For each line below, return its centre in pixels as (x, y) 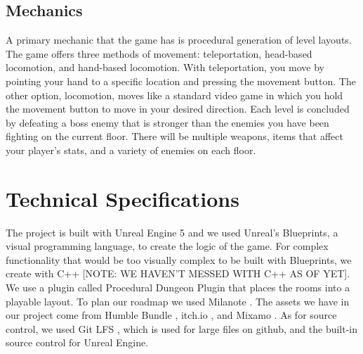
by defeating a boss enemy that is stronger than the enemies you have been (167, 122)
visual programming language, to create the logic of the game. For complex (167, 246)
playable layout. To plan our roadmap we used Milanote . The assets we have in (178, 301)
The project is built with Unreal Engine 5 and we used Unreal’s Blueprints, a (172, 232)
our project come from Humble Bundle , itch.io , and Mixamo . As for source (171, 315)
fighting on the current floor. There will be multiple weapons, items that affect (174, 136)
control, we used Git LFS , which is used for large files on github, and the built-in (182, 328)
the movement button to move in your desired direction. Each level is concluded (178, 109)
